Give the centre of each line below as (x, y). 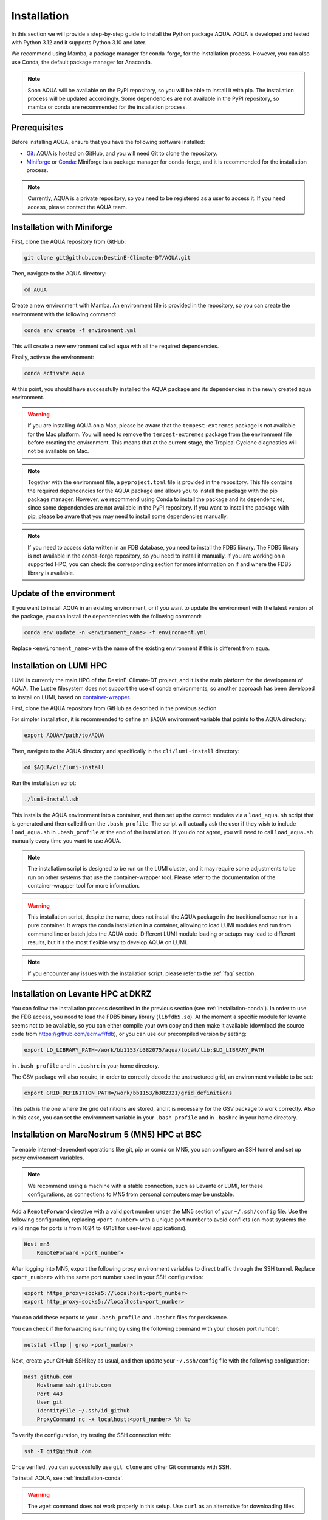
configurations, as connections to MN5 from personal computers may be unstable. (131, 1194)
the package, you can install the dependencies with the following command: (107, 617)
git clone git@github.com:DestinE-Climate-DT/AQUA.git (107, 258)
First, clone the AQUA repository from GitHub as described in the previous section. (114, 708)
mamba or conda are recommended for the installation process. (108, 107)
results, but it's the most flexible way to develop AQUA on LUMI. (108, 942)
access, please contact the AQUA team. (77, 207)
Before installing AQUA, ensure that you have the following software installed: (108, 142)
